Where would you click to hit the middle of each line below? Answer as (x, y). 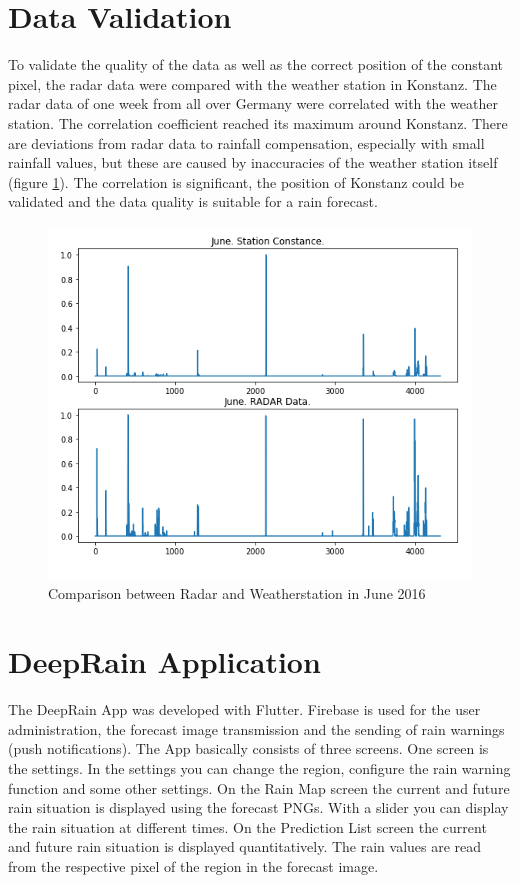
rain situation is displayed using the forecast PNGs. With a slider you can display (258, 807)
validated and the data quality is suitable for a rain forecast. (193, 201)
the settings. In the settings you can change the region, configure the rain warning (259, 768)
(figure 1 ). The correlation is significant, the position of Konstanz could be (236, 181)
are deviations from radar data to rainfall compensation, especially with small (246, 142)
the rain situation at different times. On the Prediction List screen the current (247, 826)
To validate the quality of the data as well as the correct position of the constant (256, 64)
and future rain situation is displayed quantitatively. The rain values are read (245, 846)
